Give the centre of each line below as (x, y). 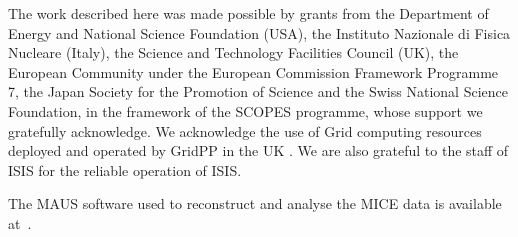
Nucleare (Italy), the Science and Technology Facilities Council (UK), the (233, 52)
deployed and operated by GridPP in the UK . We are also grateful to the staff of (258, 150)
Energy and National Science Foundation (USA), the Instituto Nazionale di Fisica (259, 32)
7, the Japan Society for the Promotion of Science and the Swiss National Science (258, 91)
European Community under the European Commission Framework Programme (253, 71)
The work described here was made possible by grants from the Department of (248, 13)
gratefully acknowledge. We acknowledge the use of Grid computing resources (245, 130)
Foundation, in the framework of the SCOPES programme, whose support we (245, 110)
